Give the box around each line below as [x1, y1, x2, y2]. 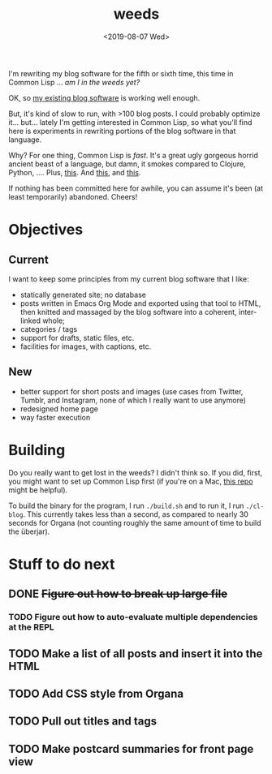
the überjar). [8, 527, 50, 536]
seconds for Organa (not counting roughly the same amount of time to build [8, 518, 261, 527]
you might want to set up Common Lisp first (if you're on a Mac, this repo [8, 476, 253, 486]
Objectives [8, 221, 84, 239]
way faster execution [19, 412, 91, 422]
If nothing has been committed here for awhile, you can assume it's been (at [8, 183, 264, 193]
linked [19, 316, 41, 325]
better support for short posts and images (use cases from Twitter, [19, 386, 244, 396]
